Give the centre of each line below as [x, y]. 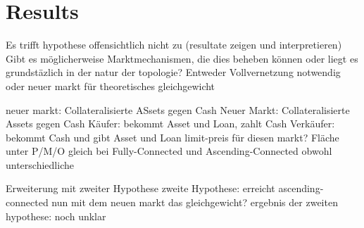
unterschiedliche [40, 164]
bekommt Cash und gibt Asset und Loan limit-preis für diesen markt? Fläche [172, 137]
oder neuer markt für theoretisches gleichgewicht [111, 85]
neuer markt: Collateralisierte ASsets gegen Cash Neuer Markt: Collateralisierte [178, 109]
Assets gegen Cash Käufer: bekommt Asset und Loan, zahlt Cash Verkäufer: [170, 123]
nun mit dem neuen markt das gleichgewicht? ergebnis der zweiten [195, 202]
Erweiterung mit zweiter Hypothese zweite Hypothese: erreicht [140, 188]
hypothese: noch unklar [56, 216]
